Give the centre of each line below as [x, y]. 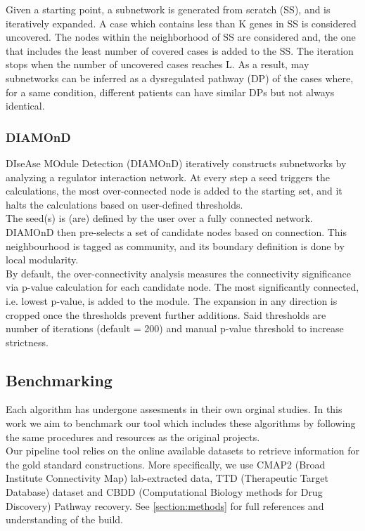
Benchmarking [59, 380]
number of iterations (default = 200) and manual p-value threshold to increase [175, 328]
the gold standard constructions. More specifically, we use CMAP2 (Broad [166, 464]
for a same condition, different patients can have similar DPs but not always [170, 92]
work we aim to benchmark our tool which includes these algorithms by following [181, 423]
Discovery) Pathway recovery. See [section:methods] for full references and [165, 505]
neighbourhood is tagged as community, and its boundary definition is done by [175, 245]
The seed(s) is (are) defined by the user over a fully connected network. [159, 218]
